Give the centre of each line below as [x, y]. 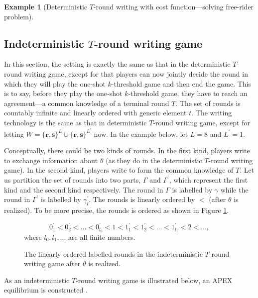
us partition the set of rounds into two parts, [72, 179]
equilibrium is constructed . [46, 290]
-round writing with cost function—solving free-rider [174, 6]
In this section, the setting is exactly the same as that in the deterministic [117, 64]
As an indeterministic [37, 280]
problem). [19, 16]
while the [234, 189]
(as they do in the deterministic [154, 160]
